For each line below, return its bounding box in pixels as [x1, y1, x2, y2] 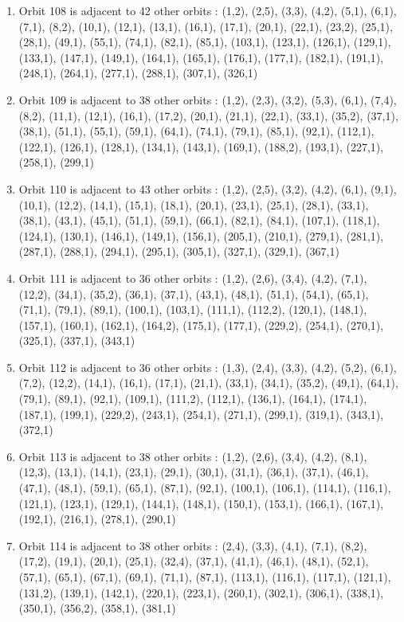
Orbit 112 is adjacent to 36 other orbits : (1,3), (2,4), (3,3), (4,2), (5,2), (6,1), [18, 358, 397, 375]
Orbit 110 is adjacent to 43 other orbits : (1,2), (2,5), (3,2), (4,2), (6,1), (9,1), [18, 180, 397, 197]
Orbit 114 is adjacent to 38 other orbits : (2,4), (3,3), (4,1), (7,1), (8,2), [18, 537, 367, 554]
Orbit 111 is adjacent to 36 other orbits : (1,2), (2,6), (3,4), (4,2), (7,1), [18, 269, 367, 286]
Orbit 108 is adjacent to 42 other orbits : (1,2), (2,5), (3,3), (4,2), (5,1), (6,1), [18, 2, 397, 18]
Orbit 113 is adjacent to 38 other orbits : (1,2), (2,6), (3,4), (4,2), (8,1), [18, 448, 367, 464]
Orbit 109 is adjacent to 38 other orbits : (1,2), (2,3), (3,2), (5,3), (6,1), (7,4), [18, 91, 397, 108]
